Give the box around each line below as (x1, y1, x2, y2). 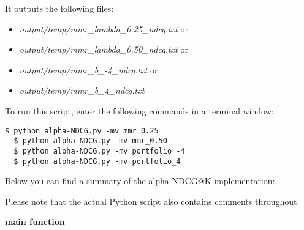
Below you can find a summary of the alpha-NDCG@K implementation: (5, 174, 275, 187)
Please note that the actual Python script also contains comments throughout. (5, 195, 300, 207)
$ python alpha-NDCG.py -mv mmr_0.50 (13, 136, 167, 146)
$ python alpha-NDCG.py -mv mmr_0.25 (5, 126, 159, 135)
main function (5, 215, 65, 228)
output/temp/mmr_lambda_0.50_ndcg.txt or (19, 43, 188, 56)
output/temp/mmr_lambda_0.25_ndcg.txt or (19, 22, 188, 35)
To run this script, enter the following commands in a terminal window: (5, 104, 274, 117)
